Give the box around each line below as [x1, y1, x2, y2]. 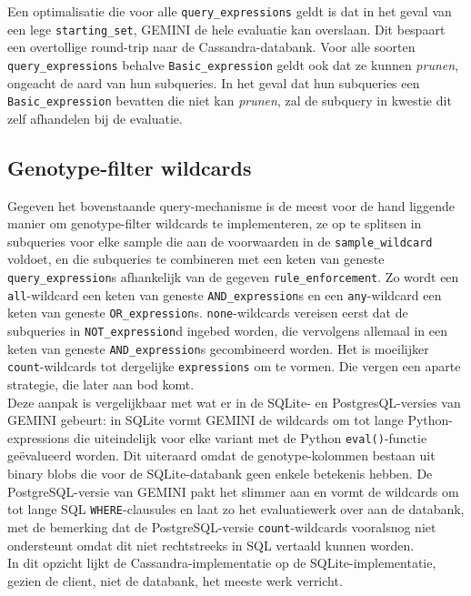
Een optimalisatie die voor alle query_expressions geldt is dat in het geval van [7, 2, 452, 20]
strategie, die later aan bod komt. [7, 374, 195, 393]
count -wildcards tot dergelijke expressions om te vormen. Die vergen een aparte [7, 357, 461, 376]
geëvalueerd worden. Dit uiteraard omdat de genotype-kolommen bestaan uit [7, 446, 436, 465]
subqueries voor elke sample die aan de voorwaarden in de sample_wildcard [7, 231, 433, 250]
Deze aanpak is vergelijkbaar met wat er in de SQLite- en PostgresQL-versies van [7, 392, 461, 411]
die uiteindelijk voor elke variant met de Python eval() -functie [73, 428, 427, 447]
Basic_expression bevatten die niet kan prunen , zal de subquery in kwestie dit [7, 91, 452, 110]
